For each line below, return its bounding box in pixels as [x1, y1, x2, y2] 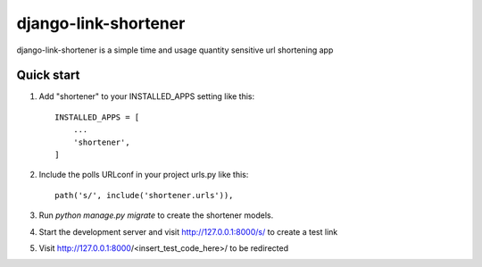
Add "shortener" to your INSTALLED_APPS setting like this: [38, 91, 255, 102]
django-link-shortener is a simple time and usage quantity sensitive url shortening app [16, 45, 334, 55]
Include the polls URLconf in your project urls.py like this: [38, 170, 249, 180]
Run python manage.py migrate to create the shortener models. [38, 210, 274, 221]
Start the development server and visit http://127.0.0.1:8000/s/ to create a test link [38, 226, 338, 237]
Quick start [16, 68, 80, 83]
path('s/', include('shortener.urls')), [54, 190, 234, 200]
